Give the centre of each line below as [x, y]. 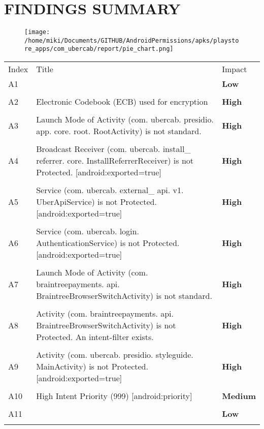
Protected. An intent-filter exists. [95, 337]
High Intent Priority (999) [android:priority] [114, 396]
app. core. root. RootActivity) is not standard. [119, 131]
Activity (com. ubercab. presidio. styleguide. [115, 355]
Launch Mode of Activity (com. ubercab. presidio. [125, 119]
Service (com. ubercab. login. [88, 231]
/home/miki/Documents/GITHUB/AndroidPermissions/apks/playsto [132, 40]
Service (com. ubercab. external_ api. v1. [110, 190]
